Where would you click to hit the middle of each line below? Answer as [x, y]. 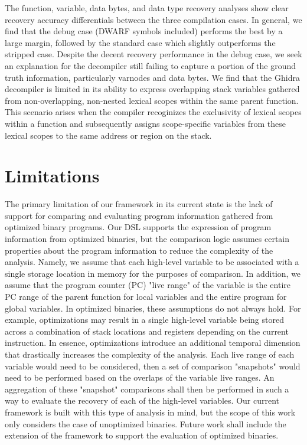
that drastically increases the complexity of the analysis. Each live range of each [150, 354]
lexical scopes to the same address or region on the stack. [108, 135]
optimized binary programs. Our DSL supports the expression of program [138, 227]
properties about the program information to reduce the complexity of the [139, 250]
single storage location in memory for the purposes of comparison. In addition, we [153, 273]
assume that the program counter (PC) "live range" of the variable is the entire [148, 285]
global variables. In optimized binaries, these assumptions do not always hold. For [153, 308]
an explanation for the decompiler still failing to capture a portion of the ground [151, 65]
